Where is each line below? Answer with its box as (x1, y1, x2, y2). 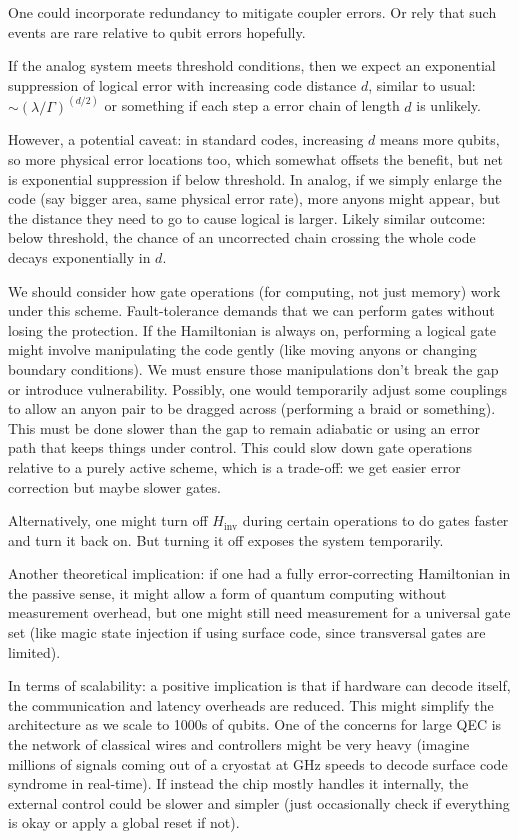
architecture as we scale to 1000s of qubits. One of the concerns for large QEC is (8, 714, 502, 735)
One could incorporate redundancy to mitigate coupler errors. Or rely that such (8, 2, 497, 22)
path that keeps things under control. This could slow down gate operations (8, 437, 473, 458)
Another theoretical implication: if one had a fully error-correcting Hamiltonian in (8, 563, 511, 584)
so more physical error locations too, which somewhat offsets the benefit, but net (8, 149, 503, 169)
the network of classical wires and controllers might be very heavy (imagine (8, 734, 470, 755)
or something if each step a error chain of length (104, 95, 400, 116)
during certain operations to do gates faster (242, 510, 509, 531)
